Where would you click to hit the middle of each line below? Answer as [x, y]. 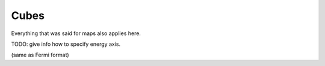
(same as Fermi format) [40, 55]
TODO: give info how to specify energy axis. [66, 44]
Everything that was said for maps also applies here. [76, 33]
